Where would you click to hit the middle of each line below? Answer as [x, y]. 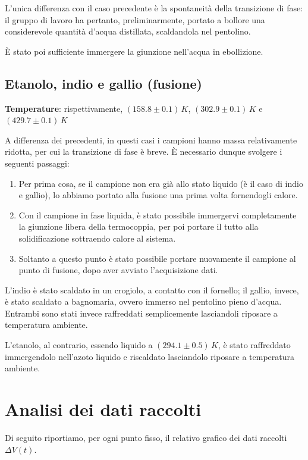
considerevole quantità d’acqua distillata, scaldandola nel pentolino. [128, 31]
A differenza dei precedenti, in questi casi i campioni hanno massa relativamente [151, 140]
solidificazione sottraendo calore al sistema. [97, 238]
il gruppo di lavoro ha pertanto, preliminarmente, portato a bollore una [135, 19]
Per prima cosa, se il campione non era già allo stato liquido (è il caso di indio [161, 183]
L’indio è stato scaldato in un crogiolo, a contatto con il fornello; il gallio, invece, [152, 290]
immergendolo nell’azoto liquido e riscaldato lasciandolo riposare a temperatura [150, 356]
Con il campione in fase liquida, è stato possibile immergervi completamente [158, 215]
